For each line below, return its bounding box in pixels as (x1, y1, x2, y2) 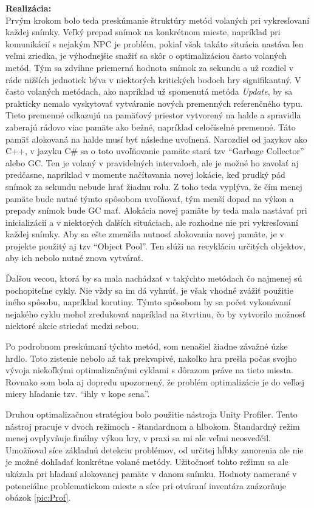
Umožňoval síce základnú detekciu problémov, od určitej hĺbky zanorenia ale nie (5, 443, 304, 456)
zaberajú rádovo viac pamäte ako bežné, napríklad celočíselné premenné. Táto (5, 120, 296, 133)
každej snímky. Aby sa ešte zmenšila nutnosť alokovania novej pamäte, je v (5, 228, 284, 240)
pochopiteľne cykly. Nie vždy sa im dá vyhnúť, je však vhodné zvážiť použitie (5, 283, 293, 296)
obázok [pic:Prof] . (5, 491, 71, 504)
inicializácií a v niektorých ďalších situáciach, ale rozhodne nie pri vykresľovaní (5, 215, 298, 228)
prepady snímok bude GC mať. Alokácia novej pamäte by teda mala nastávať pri (5, 204, 307, 217)
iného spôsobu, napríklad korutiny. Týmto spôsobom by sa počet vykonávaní (5, 296, 291, 308)
